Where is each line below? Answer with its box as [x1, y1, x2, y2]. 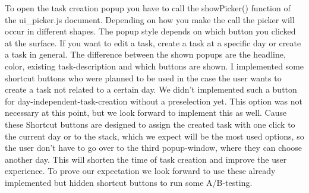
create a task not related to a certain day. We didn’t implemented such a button [5, 83, 297, 96]
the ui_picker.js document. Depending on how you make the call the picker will [5, 13, 295, 26]
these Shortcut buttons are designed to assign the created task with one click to [5, 118, 295, 130]
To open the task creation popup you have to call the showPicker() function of [5, 2, 291, 14]
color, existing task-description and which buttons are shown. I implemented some [5, 59, 304, 72]
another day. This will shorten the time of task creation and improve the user [5, 153, 287, 165]
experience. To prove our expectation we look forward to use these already [5, 164, 276, 177]
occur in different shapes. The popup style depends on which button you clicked [5, 25, 296, 37]
